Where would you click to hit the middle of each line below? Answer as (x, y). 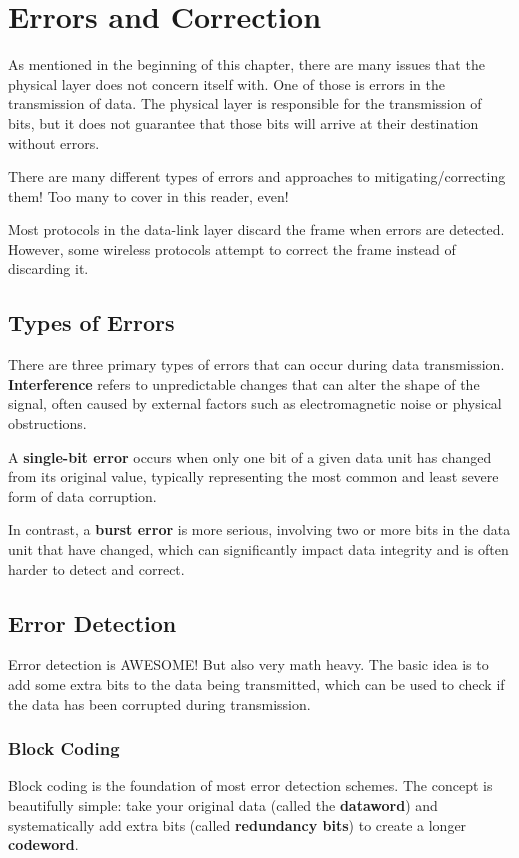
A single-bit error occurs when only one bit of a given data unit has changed (250, 456)
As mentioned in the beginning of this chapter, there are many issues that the (246, 64)
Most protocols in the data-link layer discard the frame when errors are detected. (256, 229)
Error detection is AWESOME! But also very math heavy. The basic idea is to (248, 664)
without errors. (54, 142)
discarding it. (48, 268)
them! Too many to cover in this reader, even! (148, 195)
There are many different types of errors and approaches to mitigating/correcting (257, 176)
